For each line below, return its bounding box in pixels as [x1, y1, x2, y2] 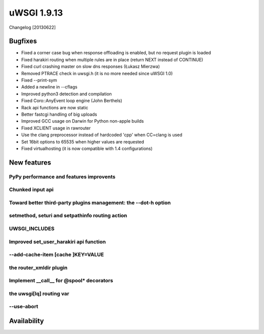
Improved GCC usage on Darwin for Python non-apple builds [21, 118, 144, 124]
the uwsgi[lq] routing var [9, 290, 69, 297]
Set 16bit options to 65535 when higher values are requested [21, 139, 144, 145]
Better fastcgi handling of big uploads [21, 111, 97, 117]
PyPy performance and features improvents [9, 173, 116, 180]
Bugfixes [9, 37, 37, 45]
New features [9, 158, 51, 167]
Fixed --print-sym [21, 77, 57, 83]
